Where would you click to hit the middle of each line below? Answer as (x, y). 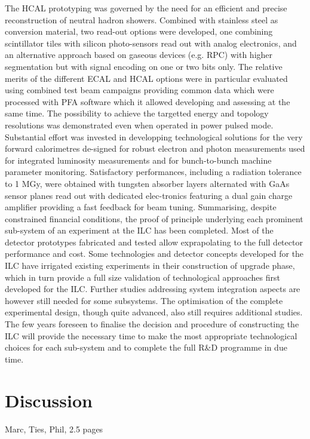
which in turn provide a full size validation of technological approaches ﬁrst (142, 277)
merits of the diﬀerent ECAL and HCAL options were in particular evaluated (146, 78)
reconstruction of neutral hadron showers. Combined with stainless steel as (142, 19)
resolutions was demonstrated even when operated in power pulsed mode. (139, 125)
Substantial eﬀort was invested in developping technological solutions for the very (154, 136)
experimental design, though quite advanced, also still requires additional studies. (154, 312)
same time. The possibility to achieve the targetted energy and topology (137, 113)
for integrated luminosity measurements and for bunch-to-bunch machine (138, 160)
